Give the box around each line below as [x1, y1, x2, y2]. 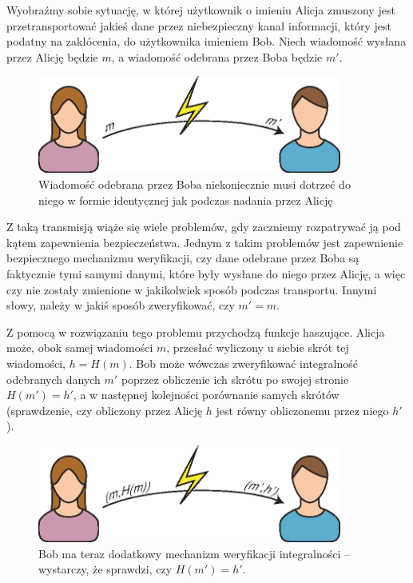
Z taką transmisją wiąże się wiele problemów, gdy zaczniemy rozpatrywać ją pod [6, 218, 401, 235]
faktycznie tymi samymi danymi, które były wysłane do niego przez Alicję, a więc [6, 265, 406, 282]
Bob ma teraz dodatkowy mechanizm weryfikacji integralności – [38, 545, 351, 561]
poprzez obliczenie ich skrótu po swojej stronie [121, 370, 349, 387]
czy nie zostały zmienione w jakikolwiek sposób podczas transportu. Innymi [6, 281, 377, 297]
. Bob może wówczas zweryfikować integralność [129, 354, 358, 371]
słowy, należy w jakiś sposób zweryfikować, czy [6, 297, 235, 313]
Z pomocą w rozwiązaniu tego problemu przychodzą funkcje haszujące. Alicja [6, 323, 385, 340]
